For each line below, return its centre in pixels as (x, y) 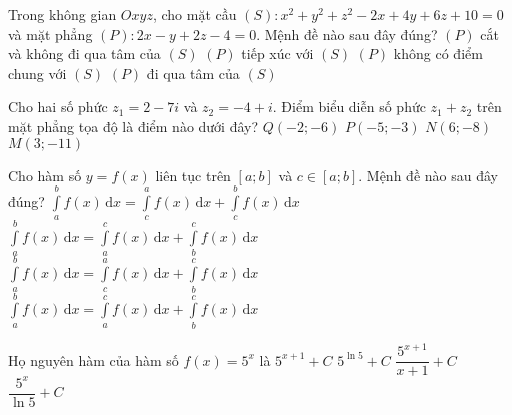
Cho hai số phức (58, 106)
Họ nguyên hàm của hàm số (93, 359)
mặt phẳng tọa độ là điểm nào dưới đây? (133, 125)
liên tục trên (193, 174)
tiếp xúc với (277, 53)
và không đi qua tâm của (84, 53)
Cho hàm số (45, 174)
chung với (37, 72)
